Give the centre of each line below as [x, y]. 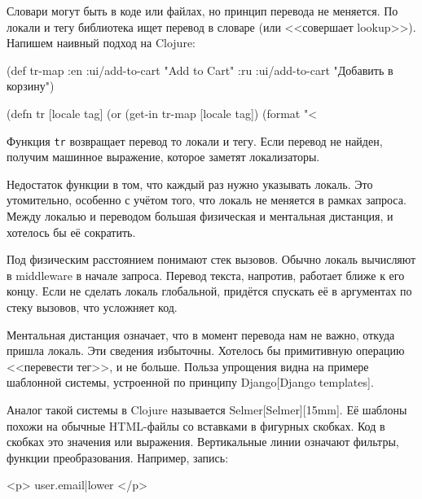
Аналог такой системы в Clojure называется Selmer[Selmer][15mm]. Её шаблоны [207, 409]
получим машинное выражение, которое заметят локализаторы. [163, 157]
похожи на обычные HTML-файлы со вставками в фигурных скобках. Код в [196, 425]
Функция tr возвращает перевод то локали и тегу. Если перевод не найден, [195, 140]
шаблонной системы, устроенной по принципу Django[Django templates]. [190, 382]
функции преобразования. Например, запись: [118, 457]
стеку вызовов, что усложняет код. [92, 306]
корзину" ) [31, 86]
